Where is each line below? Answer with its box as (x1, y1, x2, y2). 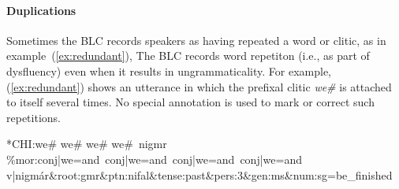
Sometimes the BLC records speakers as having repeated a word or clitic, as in (6, 31, 386, 48)
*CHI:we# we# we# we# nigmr (6, 135, 167, 152)
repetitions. (6, 109, 61, 125)
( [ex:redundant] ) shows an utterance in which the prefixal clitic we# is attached (6, 78, 392, 94)
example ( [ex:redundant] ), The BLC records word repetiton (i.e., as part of (6, 47, 370, 64)
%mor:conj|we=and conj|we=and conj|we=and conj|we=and (6, 150, 302, 167)
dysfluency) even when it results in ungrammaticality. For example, (6, 62, 332, 79)
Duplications (6, 2, 76, 18)
